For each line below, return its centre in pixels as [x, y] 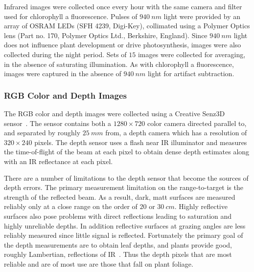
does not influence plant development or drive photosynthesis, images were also [123, 45]
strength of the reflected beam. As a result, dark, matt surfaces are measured [120, 197]
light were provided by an [202, 16]
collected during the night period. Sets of [65, 54]
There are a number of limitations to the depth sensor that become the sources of [126, 178]
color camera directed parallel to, [197, 123]
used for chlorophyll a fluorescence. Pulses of [71, 16]
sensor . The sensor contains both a [58, 123]
